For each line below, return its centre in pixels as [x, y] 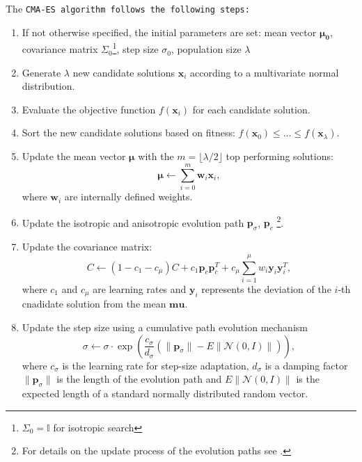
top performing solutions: [280, 156]
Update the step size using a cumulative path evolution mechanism [165, 327]
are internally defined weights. [128, 197]
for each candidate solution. [251, 109]
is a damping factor [306, 365]
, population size [206, 49]
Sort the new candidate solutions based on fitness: [128, 133]
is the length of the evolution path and [139, 379]
